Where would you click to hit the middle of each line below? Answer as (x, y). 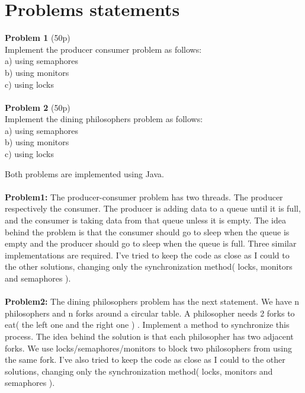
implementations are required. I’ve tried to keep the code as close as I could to (147, 255)
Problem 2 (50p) (38, 107)
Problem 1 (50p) (38, 38)
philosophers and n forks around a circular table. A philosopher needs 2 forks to (150, 313)
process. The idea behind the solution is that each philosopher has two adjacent (149, 336)
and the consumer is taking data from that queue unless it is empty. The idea (145, 220)
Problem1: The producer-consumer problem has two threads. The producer (144, 196)
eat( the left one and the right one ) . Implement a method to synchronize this (147, 325)
